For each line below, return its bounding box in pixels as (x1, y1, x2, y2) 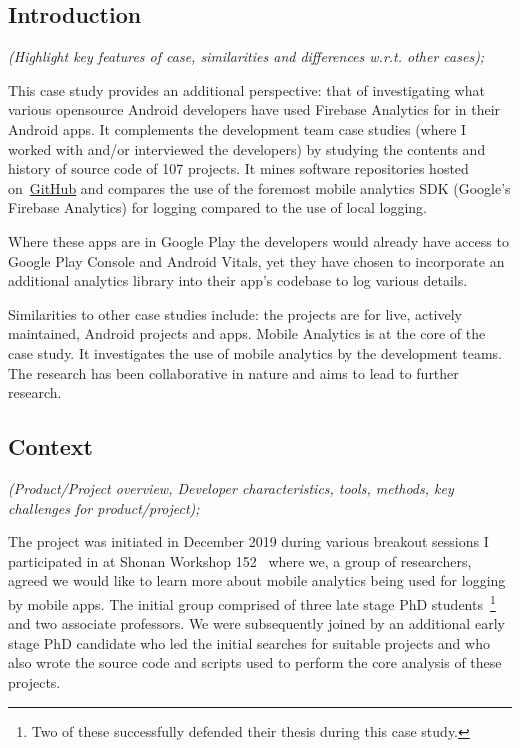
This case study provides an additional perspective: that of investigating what (8, 79, 485, 100)
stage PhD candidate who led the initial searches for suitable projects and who (8, 632, 490, 653)
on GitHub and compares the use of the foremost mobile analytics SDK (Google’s (8, 177, 511, 198)
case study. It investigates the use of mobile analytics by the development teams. (8, 342, 502, 363)
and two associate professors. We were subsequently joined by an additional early (8, 613, 505, 634)
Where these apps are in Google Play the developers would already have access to (8, 230, 509, 251)
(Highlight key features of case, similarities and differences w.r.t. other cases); (8, 46, 485, 67)
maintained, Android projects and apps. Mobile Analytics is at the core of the (8, 323, 486, 344)
